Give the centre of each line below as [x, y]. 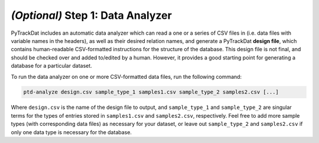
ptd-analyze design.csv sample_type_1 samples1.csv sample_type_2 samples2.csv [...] [151, 92]
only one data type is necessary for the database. [71, 132]
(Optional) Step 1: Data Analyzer [92, 15]
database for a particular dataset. [52, 66]
